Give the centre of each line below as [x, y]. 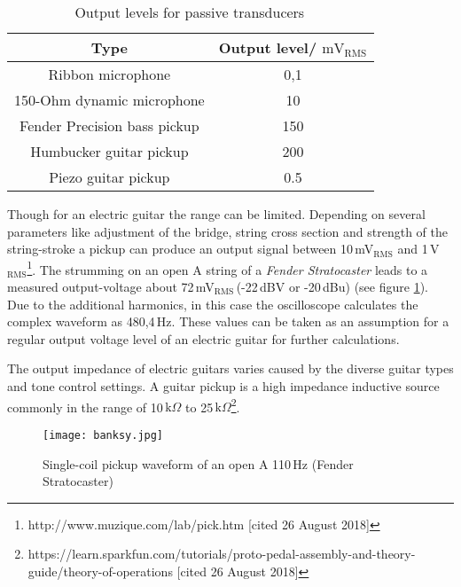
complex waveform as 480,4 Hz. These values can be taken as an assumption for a [228, 321]
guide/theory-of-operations [100, 571]
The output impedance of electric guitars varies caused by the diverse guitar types [230, 368]
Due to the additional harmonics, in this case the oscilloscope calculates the [213, 304]
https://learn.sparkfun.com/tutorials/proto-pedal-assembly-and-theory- [222, 554]
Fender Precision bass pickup [109, 125]
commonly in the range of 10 [85, 407]
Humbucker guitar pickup [109, 151]
